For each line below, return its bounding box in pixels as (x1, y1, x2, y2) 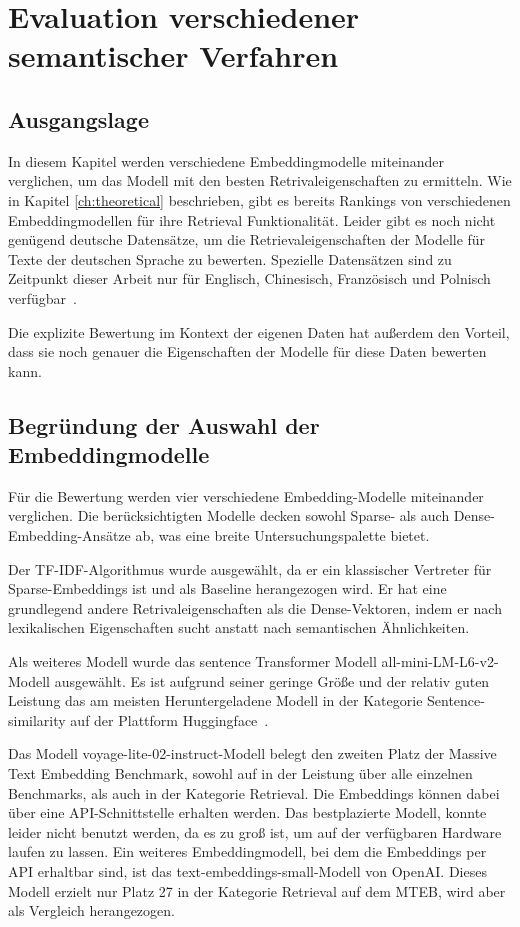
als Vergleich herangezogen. (8, 900, 175, 921)
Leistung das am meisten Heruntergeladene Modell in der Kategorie (8, 690, 423, 711)
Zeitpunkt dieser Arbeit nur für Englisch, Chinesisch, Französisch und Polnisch (8, 268, 491, 289)
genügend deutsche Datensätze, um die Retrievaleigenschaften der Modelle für (8, 229, 486, 250)
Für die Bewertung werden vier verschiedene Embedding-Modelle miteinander (8, 485, 484, 506)
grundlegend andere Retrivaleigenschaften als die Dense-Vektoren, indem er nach (8, 597, 502, 618)
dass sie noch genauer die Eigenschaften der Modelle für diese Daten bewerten (8, 341, 487, 362)
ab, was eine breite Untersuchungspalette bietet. (135, 525, 430, 546)
